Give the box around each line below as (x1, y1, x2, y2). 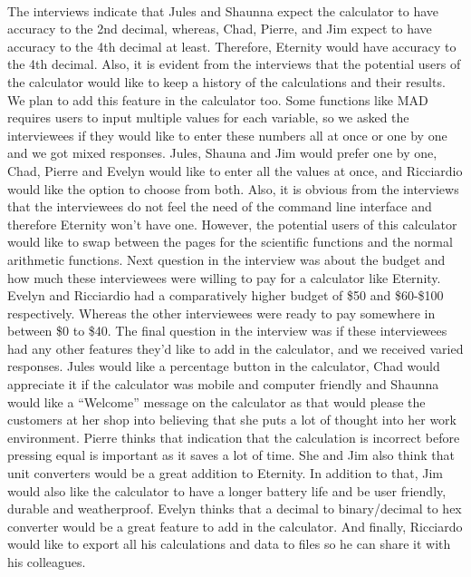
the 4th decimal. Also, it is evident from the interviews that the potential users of (7, 54, 461, 73)
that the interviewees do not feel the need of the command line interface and (7, 197, 432, 216)
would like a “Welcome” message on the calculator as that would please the (7, 392, 426, 411)
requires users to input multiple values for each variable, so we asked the (7, 108, 409, 127)
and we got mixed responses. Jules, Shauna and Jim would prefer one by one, (7, 143, 437, 162)
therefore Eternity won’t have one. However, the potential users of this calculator (7, 214, 457, 233)
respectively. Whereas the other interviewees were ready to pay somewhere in (7, 303, 436, 322)
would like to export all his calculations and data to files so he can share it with (7, 534, 451, 553)
